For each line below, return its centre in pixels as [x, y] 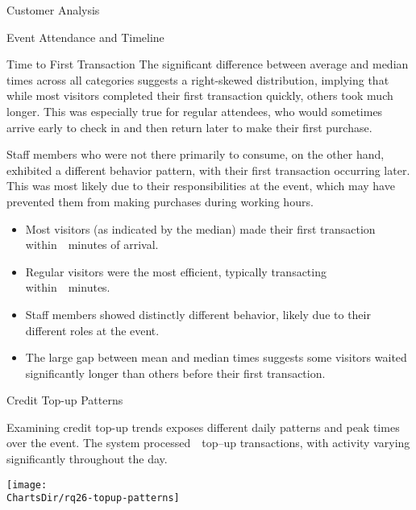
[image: [27, 485]
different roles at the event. [92, 330]
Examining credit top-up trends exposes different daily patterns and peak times [203, 427]
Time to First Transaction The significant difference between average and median [208, 64]
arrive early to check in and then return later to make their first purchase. [189, 127]
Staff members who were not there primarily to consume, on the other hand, [196, 154]
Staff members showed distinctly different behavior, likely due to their [198, 314]
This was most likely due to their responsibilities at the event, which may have [201, 186]
